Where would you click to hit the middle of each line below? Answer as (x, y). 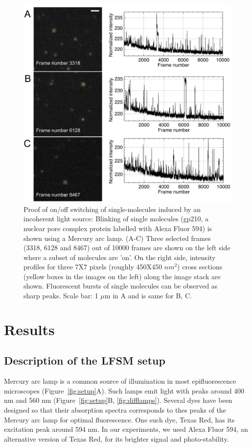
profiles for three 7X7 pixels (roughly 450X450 (93, 267)
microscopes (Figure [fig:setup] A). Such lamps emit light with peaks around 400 (124, 390)
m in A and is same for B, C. (148, 296)
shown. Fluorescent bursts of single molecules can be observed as (121, 286)
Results (29, 329)
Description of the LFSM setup (85, 360)
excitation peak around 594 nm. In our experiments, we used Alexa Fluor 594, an (126, 429)
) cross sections (200, 267)
